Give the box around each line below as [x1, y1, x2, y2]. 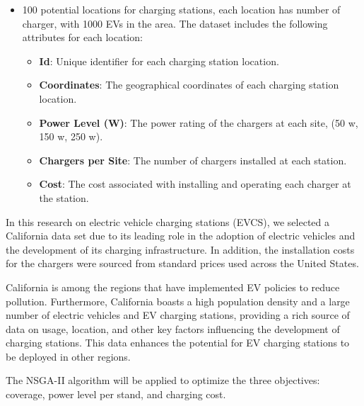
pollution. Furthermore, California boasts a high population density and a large [6, 293, 350, 308]
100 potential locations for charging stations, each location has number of [22, 2, 341, 16]
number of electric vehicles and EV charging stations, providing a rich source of [6, 308, 350, 322]
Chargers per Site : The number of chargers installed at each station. [39, 152, 347, 167]
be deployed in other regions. [6, 349, 131, 363]
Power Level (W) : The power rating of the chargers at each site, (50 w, [39, 115, 358, 130]
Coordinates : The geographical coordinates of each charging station [39, 77, 339, 92]
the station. [39, 190, 89, 205]
